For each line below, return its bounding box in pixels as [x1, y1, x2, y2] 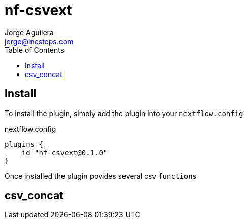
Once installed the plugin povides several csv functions [5, 171, 197, 180]
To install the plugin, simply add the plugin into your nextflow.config [5, 108, 243, 118]
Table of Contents [5, 45, 65, 54]
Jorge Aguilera [5, 28, 54, 37]
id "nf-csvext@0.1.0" [21, 148, 108, 157]
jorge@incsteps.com [5, 36, 74, 46]
